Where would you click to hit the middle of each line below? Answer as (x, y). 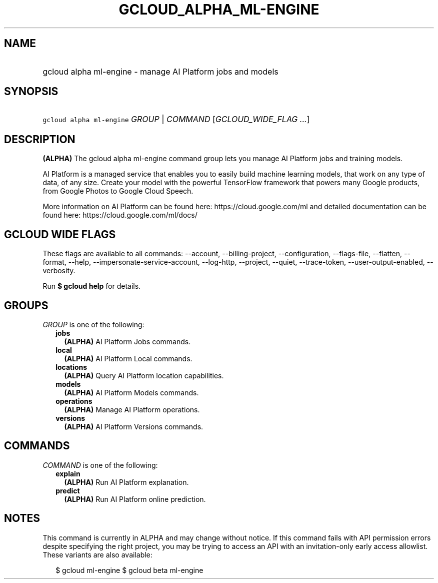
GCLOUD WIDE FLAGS (60, 234)
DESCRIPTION (40, 139)
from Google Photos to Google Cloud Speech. (118, 191)
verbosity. (59, 271)
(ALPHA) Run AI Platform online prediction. (135, 499)
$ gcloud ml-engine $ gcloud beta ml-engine (129, 570)
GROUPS (26, 305)
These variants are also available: (97, 554)
